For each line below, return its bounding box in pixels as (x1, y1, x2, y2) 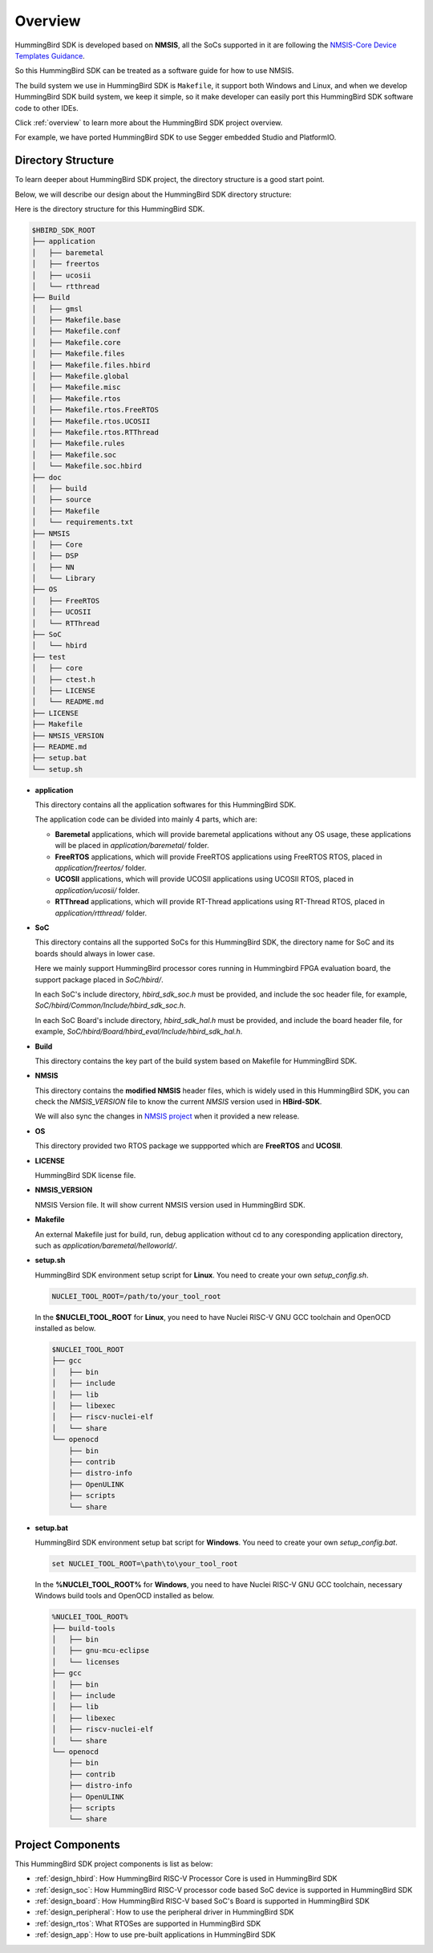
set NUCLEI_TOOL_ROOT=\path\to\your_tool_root (51, 1559, 238, 1568)
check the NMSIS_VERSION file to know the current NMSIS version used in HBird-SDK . (34, 1097, 322, 1106)
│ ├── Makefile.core (31, 338, 121, 347)
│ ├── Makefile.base (31, 315, 121, 325)
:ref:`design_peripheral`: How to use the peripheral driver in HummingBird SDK (34, 1907, 294, 1917)
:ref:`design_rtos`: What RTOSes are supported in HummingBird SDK (34, 1918, 261, 1928)
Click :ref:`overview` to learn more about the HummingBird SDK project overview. (14, 117, 283, 128)
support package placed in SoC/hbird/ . (34, 975, 164, 985)
